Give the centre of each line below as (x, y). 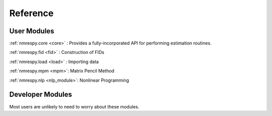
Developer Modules (41, 95)
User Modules (32, 31)
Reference (31, 13)
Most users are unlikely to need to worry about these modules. (74, 106)
